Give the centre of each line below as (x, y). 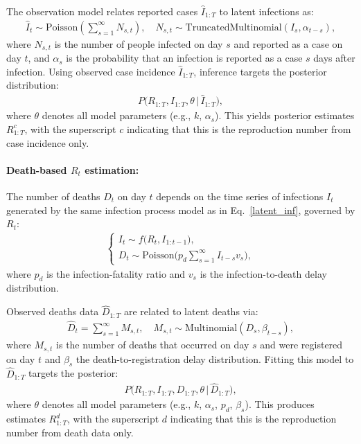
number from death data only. (70, 432)
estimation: (112, 169)
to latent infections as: (266, 11)
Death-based (37, 169)
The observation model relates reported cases (102, 11)
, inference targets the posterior (260, 71)
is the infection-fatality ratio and (116, 273)
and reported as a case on (288, 43)
